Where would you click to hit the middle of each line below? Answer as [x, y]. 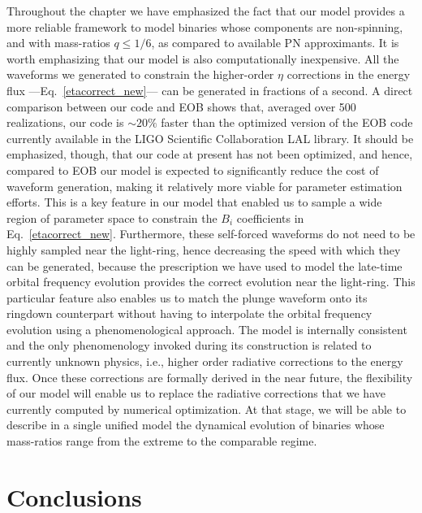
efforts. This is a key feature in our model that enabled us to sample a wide [194, 202]
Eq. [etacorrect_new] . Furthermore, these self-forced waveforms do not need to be [211, 234]
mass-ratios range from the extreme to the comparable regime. [162, 441]
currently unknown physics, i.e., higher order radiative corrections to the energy [205, 361]
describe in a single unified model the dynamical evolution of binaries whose [196, 425]
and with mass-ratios [58, 43]
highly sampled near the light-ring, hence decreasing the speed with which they [204, 249]
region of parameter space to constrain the [112, 217]
